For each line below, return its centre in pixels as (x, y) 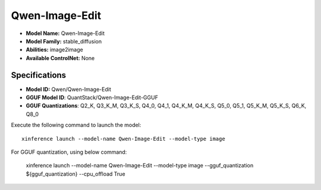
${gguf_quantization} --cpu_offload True (75, 174)
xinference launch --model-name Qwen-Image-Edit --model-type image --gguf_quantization (140, 166)
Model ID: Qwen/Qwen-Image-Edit (68, 89)
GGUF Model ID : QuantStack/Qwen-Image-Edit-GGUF (92, 97)
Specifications (39, 75)
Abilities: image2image (54, 50)
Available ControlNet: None (60, 58)
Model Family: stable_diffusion (64, 41)
